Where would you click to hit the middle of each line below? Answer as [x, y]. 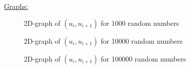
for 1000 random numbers [140, 23]
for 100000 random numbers [143, 58]
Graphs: [16, 6]
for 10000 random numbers [142, 40]
